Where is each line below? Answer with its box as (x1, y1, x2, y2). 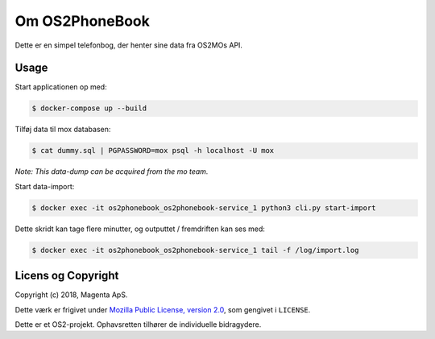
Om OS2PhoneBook (14, 12, 151, 30)
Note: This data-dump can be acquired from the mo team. (14, 167, 209, 176)
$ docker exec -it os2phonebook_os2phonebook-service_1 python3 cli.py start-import (31, 203, 376, 213)
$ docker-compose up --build (31, 104, 147, 113)
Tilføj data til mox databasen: (14, 125, 111, 134)
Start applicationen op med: (14, 82, 108, 92)
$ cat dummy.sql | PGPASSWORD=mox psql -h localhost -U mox (31, 146, 275, 155)
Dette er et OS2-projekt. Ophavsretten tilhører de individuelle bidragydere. (14, 320, 262, 329)
